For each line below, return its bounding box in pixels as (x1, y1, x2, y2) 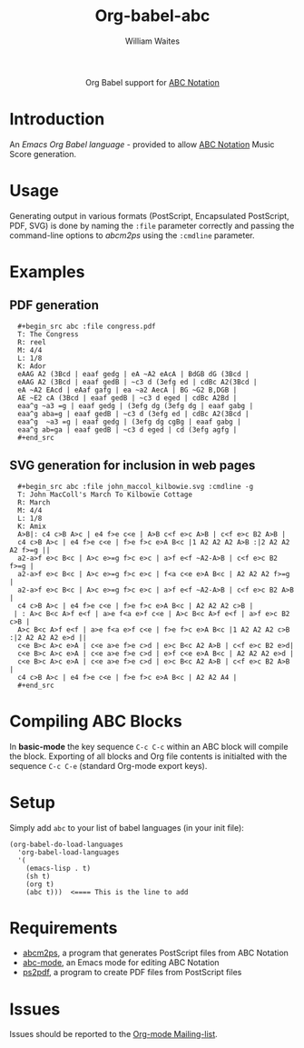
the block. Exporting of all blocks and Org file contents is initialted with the (9, 751, 288, 762)
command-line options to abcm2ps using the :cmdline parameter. (9, 229, 256, 241)
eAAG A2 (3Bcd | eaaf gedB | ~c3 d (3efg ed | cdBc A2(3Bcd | (17, 377, 258, 386)
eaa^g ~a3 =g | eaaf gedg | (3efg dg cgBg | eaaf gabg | (17, 417, 242, 426)
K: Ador (17, 361, 47, 371)
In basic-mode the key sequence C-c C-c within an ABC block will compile (9, 741, 289, 752)
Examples (9, 262, 85, 282)
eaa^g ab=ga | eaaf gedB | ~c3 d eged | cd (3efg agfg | (17, 424, 238, 434)
